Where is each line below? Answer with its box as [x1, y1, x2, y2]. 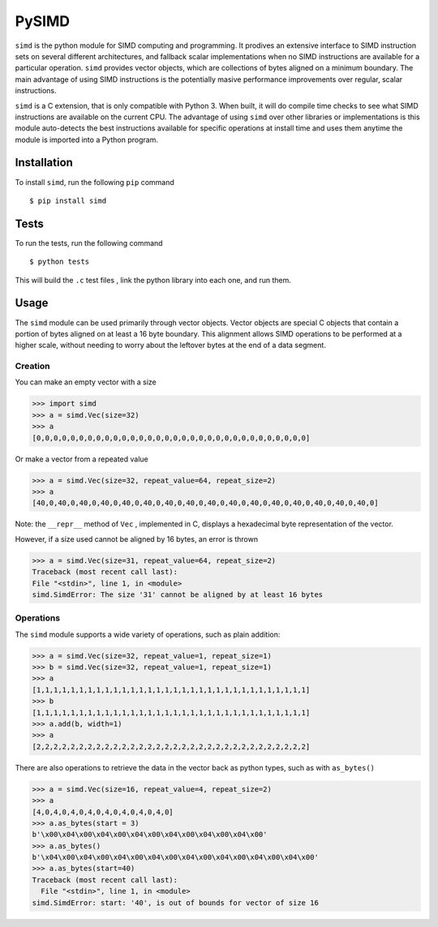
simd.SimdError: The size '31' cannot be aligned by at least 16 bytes [32, 590, 324, 599]
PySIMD [15, 12, 71, 30]
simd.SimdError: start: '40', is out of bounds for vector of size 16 [32, 898, 320, 908]
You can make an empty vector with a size [15, 377, 157, 387]
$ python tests [29, 257, 90, 267]
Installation [15, 156, 73, 170]
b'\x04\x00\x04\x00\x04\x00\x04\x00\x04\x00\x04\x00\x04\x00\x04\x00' [32, 852, 320, 862]
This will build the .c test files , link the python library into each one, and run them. [15, 275, 292, 285]
